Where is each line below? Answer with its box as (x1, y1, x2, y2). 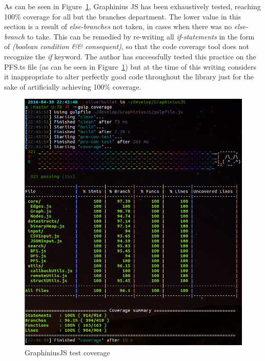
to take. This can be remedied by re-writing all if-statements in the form (27, 31, 255, 41)
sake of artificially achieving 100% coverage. (4, 81, 141, 92)
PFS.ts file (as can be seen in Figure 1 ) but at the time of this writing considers (4, 61, 256, 72)
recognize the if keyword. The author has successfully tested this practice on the (4, 51, 256, 61)
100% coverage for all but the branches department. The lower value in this (4, 11, 241, 22)
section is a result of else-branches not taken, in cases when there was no (4, 21, 232, 32)
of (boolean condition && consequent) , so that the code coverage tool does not (4, 41, 249, 52)
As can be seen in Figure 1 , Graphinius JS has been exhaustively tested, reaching (4, 1, 261, 11)
